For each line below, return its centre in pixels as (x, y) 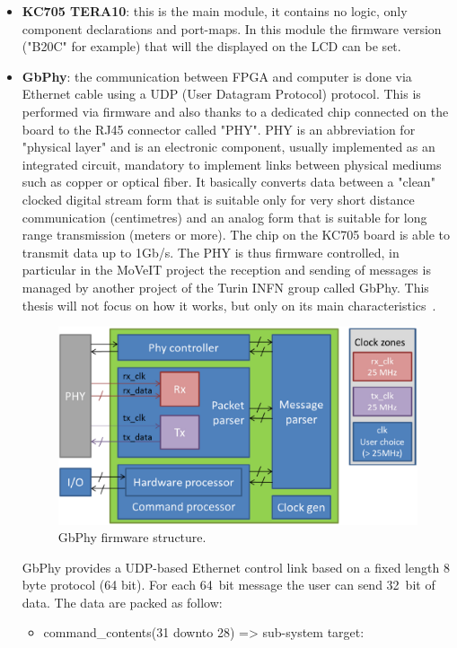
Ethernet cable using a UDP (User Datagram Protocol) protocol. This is (221, 94)
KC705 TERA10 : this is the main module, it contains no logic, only (215, 11)
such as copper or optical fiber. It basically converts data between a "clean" (228, 182)
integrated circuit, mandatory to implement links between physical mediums (232, 164)
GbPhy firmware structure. (132, 537)
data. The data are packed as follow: (122, 602)
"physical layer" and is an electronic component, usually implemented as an (228, 147)
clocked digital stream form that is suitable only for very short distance (218, 199)
